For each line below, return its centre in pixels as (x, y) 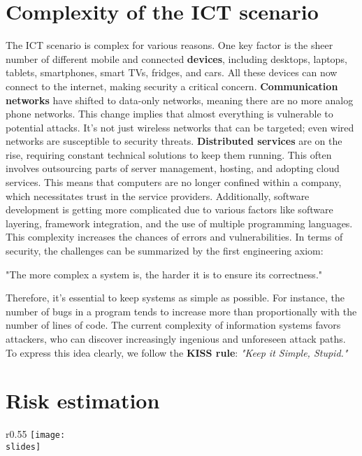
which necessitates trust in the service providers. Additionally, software (158, 195)
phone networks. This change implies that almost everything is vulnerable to (169, 114)
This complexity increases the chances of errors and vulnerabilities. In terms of (174, 237)
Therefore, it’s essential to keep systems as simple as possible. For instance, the (175, 298)
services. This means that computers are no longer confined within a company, (174, 182)
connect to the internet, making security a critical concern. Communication (172, 86)
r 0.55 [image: (36, 434)
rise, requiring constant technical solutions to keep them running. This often (169, 154)
